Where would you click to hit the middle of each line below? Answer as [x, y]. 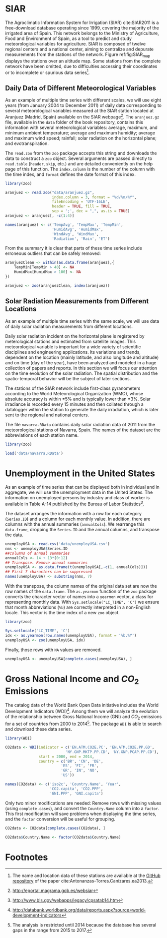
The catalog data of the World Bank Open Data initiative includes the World [82, 705]
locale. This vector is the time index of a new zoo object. [63, 613]
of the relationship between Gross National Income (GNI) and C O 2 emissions [83, 717]
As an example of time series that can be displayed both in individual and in [83, 487]
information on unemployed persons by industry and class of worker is [78, 498]
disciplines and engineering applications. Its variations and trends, [73, 352]
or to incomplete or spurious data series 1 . [47, 72]
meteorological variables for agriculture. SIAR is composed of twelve [75, 43]
